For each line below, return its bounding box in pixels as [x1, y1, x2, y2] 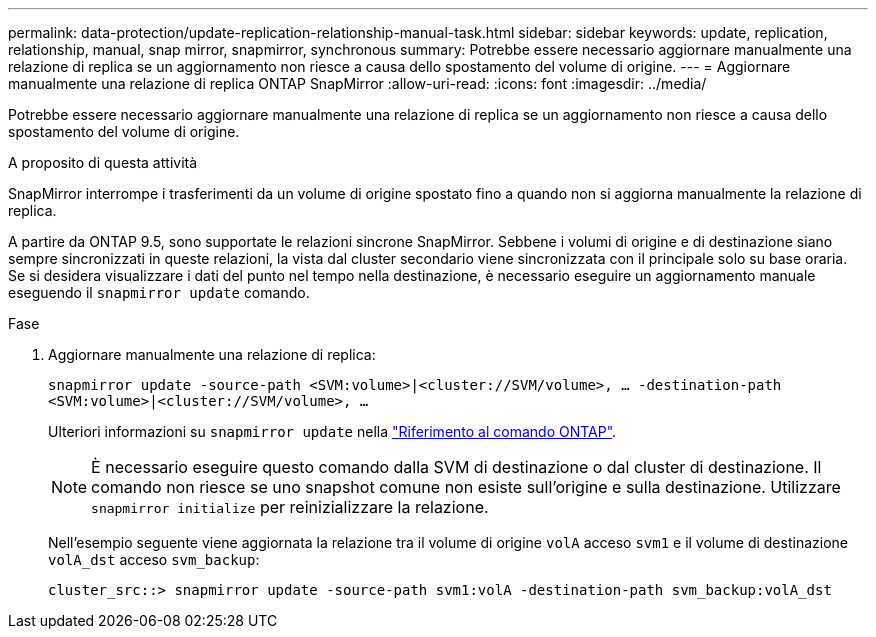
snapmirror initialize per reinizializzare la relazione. [91, 497, 489, 517]
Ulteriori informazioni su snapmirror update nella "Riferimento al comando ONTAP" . [48, 423, 617, 440]
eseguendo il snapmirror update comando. [8, 284, 310, 301]
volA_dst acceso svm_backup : [48, 551, 260, 568]
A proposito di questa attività [8, 154, 198, 171]
